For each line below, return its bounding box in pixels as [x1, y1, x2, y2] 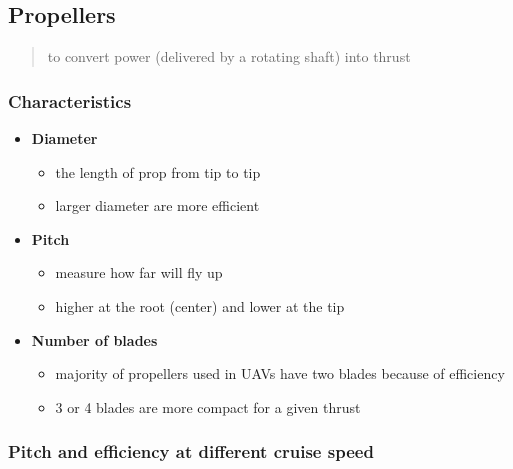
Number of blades [31, 329, 158, 350]
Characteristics [8, 88, 132, 113]
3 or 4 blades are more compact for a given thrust [55, 396, 361, 417]
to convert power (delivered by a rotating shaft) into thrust [47, 46, 411, 67]
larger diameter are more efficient [55, 195, 260, 216]
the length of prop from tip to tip [55, 161, 261, 182]
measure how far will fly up [55, 262, 223, 283]
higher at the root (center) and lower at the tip [55, 295, 345, 316]
